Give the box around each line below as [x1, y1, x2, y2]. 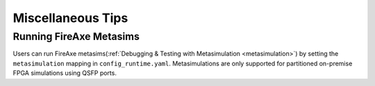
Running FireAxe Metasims [12, 30, 140, 43]
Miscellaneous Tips [12, 10, 128, 25]
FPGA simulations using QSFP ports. [12, 69, 117, 77]
